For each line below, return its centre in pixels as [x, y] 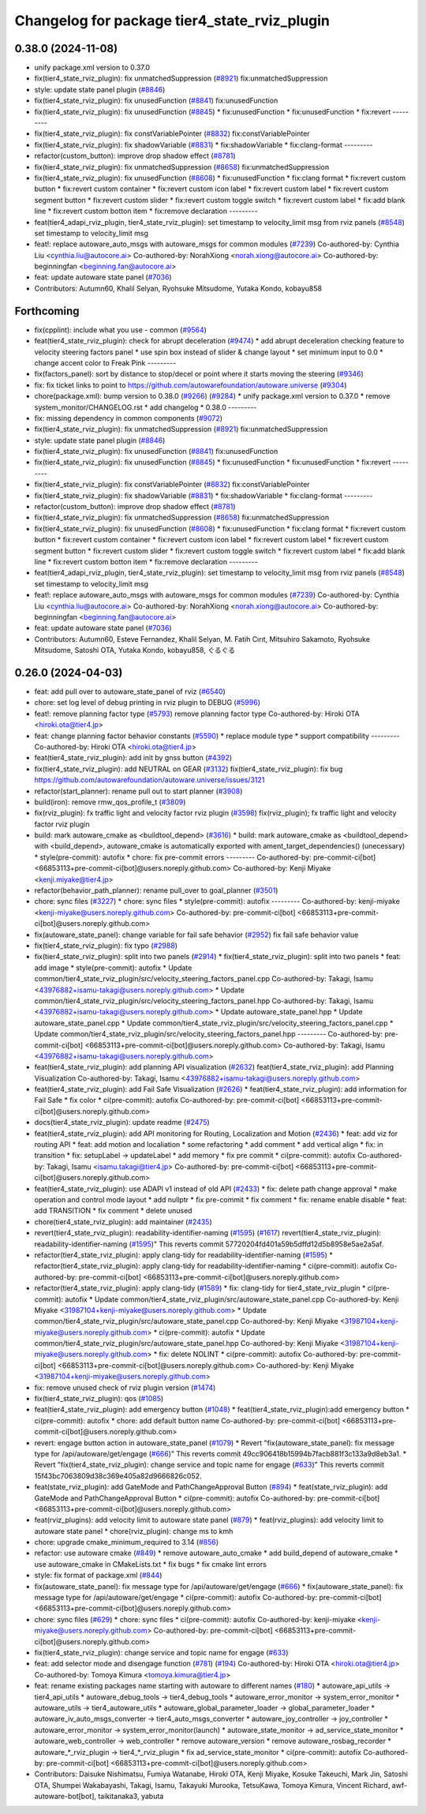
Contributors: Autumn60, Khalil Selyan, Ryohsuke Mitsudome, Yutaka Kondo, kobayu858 [178, 288]
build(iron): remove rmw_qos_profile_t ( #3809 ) [110, 802]
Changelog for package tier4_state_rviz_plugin [172, 21]
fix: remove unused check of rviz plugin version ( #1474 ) [125, 1387]
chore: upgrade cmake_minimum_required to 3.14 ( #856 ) [127, 1542]
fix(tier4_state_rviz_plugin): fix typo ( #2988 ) [106, 946]
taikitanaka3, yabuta [131, 1797]
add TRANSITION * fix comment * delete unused [113, 1211]
